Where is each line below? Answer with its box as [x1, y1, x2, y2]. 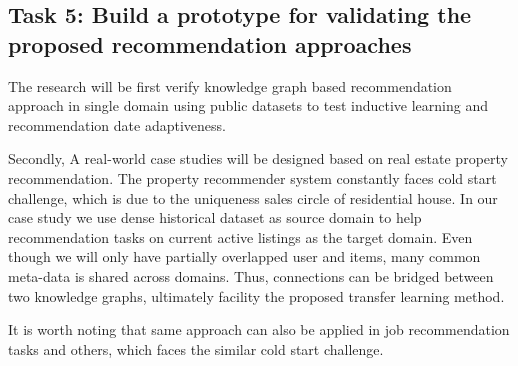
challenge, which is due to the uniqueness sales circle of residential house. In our [8, 187, 498, 208]
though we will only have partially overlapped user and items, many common [8, 246, 481, 267]
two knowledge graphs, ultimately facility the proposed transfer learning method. [8, 285, 505, 306]
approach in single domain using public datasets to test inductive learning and [8, 95, 489, 116]
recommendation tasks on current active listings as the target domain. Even [8, 226, 473, 247]
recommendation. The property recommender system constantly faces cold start [8, 167, 497, 188]
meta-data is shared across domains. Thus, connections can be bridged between [8, 265, 494, 286]
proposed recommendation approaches [8, 28, 412, 59]
